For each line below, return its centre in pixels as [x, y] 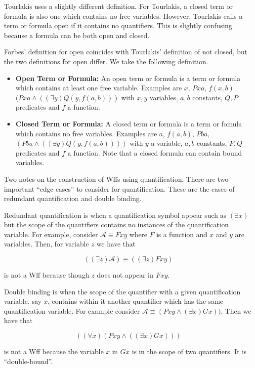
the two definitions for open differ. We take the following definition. [106, 61]
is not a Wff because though [47, 275]
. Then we [236, 310]
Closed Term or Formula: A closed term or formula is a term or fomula [129, 123]
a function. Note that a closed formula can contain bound [155, 152]
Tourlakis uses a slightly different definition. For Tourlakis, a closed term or [118, 6]
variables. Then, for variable [46, 244]
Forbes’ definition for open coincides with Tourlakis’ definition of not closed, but [126, 52]
